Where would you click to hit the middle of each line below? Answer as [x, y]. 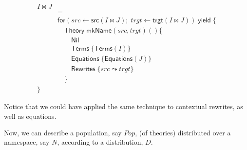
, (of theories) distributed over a [183, 132]
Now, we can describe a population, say [63, 132]
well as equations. [30, 116]
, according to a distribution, [100, 142]
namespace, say [27, 142]
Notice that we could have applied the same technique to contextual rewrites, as [123, 106]
